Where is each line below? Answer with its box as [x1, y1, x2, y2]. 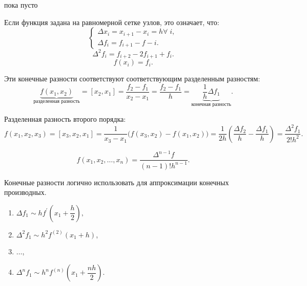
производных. [4, 187, 47, 197]
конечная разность [191, 101, 231, 107]
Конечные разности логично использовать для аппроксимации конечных [4, 177, 229, 187]
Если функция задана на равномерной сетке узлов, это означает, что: [4, 16, 219, 27]
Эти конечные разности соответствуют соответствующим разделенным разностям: [4, 73, 260, 84]
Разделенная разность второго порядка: [4, 114, 126, 124]
